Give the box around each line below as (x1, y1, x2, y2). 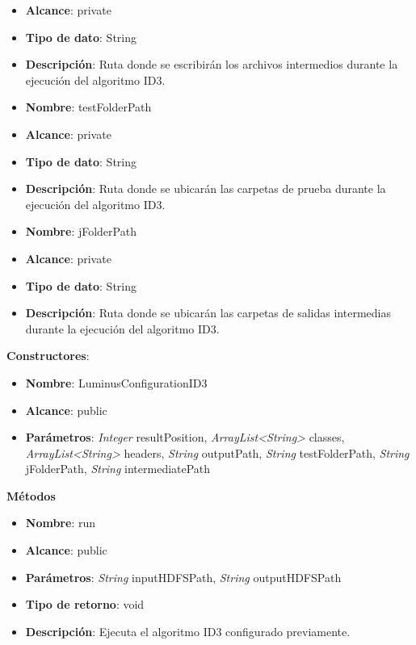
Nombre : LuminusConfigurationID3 (25, 374, 208, 391)
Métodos (6, 487, 56, 504)
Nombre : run (25, 514, 95, 531)
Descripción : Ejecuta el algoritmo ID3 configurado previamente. (25, 622, 351, 639)
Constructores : (6, 347, 90, 364)
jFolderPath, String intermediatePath (25, 460, 211, 477)
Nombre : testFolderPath (25, 98, 152, 115)
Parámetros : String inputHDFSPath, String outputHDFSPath (25, 568, 342, 585)
